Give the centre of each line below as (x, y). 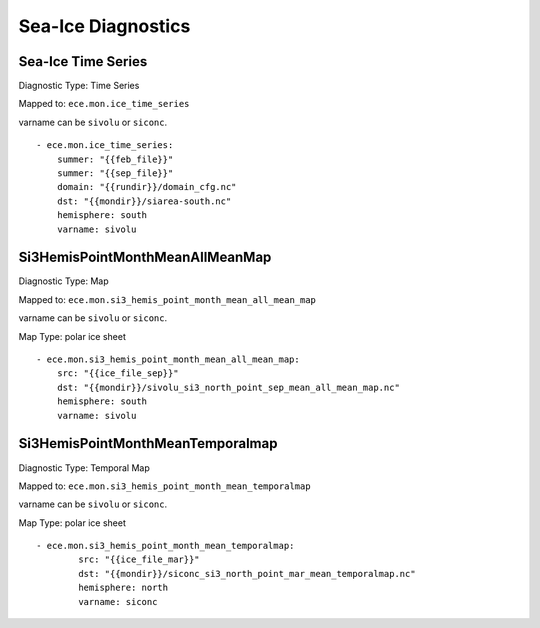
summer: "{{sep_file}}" (115, 173)
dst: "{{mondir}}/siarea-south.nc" (144, 201)
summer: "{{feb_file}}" (115, 159)
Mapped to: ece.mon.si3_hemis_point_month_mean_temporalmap (164, 486)
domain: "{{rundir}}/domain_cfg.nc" (146, 187)
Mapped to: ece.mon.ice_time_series (104, 104)
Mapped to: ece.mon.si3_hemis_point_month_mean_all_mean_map (167, 299)
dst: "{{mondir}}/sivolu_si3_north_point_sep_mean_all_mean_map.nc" (228, 387)
